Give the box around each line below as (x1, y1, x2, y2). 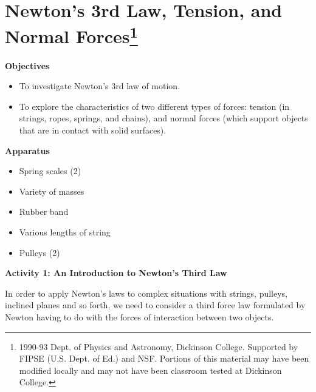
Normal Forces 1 (5, 21, 138, 49)
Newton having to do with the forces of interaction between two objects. (5, 310, 274, 323)
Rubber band (19, 205, 69, 218)
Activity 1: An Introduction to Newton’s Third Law (5, 266, 227, 279)
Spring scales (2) (19, 164, 81, 177)
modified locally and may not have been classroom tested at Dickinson (19, 363, 282, 376)
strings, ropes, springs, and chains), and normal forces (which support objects (19, 112, 308, 124)
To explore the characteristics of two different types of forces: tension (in (19, 100, 290, 112)
